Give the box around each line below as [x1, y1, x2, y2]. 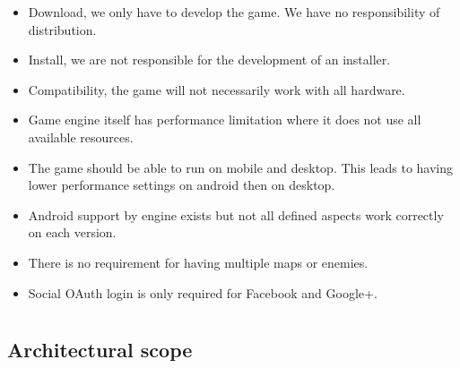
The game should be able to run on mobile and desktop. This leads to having [28, 158, 454, 176]
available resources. [28, 127, 134, 146]
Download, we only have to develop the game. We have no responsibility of [28, 3, 440, 21]
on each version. [28, 223, 117, 242]
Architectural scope [7, 336, 193, 364]
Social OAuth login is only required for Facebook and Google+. [28, 283, 378, 302]
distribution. [28, 20, 97, 39]
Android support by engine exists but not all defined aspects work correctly [28, 205, 444, 224]
